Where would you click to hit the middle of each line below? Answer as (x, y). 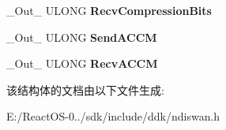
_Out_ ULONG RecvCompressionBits (109, 10)
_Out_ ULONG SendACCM (82, 37)
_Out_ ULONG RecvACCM (82, 63)
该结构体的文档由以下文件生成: (85, 89)
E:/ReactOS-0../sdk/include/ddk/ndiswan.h (113, 116)
